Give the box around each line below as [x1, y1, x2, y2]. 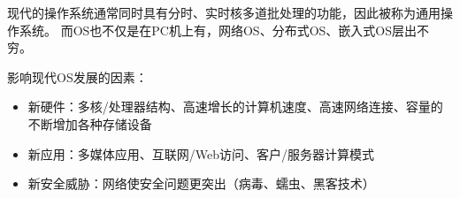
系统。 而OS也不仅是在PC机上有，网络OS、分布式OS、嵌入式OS [19, 20, 393, 39]
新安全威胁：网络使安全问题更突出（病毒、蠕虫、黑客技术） [27, 174, 375, 193]
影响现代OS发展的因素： [7, 67, 148, 86]
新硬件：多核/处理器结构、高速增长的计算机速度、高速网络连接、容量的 [27, 97, 443, 116]
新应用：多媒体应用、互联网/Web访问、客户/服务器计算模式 [27, 144, 375, 163]
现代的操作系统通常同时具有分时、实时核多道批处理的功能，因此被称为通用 [7, 4, 441, 21]
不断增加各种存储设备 [27, 114, 152, 133]
